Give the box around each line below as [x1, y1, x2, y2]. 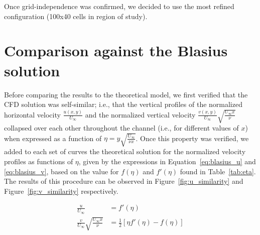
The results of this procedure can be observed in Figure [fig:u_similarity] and [4, 176, 243, 186]
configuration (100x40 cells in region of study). [4, 11, 148, 21]
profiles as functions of [4, 156, 73, 166]
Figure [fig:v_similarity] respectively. [4, 185, 118, 196]
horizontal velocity [4, 109, 61, 120]
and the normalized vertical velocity [85, 109, 196, 120]
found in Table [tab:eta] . [180, 166, 256, 176]
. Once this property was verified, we [136, 133, 249, 143]
